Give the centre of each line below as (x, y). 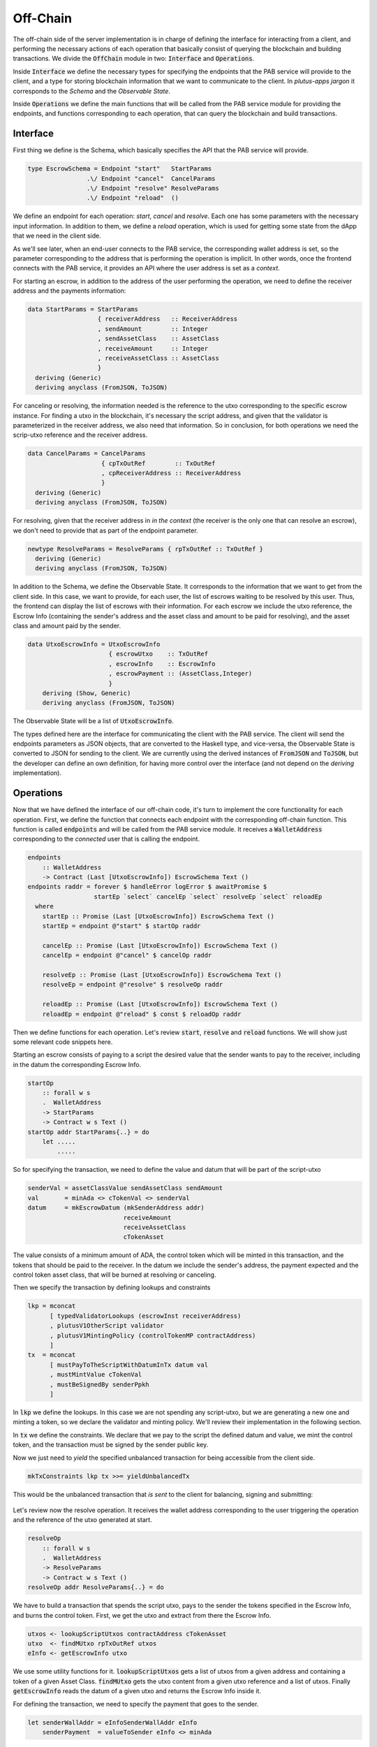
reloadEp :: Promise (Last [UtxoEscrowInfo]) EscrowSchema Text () (160, 1004)
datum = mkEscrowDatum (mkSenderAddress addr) (116, 1208)
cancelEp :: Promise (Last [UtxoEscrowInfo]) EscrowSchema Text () (160, 945)
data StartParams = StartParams (83, 310)
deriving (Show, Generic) (87, 693)
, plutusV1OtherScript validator (107, 1326)
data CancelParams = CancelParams (87, 454)
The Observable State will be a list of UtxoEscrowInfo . (93, 721)
